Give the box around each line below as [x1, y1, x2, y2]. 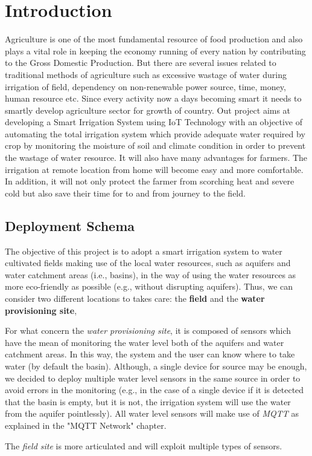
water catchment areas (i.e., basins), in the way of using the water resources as [5, 268, 296, 281]
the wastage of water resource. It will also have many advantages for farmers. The [5, 151, 308, 164]
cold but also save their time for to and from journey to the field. [5, 186, 246, 199]
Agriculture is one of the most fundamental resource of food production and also [5, 33, 303, 45]
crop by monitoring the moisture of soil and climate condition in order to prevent [5, 139, 306, 152]
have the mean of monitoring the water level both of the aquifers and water [5, 336, 284, 348]
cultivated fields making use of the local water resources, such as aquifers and [5, 256, 291, 269]
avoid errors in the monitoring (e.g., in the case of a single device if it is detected [5, 383, 304, 396]
